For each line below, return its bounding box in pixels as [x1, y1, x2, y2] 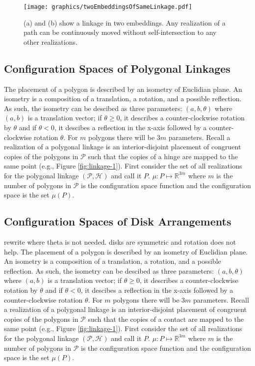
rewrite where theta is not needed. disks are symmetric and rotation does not [4, 236, 236, 247]
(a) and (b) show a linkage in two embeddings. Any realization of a [24, 17, 226, 28]
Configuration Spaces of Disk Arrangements [4, 214, 231, 229]
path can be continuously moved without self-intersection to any [24, 27, 217, 37]
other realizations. [24, 36, 77, 47]
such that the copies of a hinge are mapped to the [88, 151, 238, 161]
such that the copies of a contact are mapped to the [88, 313, 244, 324]
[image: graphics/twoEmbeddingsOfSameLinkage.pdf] [24, 3, 192, 10]
